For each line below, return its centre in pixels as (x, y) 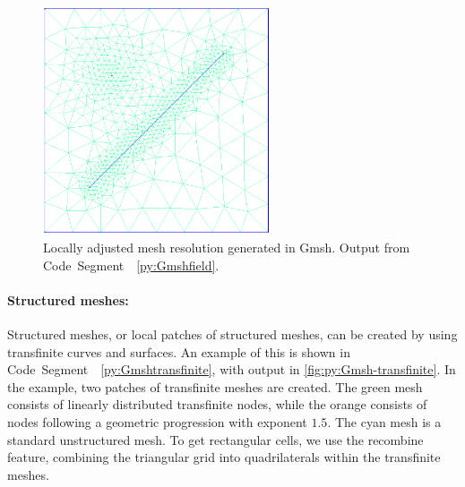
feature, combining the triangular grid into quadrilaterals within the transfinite (224, 457)
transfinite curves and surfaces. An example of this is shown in (179, 351)
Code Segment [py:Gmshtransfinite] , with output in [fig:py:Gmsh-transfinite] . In (232, 369)
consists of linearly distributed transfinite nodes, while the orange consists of (217, 404)
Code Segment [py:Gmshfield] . (131, 265)
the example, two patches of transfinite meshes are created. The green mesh (215, 386)
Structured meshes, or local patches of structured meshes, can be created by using (232, 333)
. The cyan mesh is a (384, 421)
